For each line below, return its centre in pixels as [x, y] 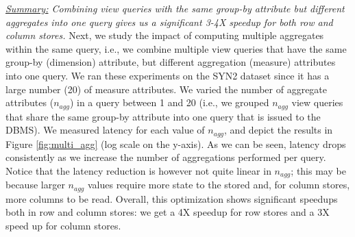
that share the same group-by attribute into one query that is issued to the [163, 116]
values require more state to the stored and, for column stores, [219, 185]
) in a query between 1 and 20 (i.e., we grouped [169, 102]
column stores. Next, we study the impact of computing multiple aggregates [165, 35]
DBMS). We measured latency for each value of [105, 130]
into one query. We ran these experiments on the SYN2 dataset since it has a [168, 75]
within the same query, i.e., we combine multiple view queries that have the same [176, 48]
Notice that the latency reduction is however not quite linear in [138, 170]
